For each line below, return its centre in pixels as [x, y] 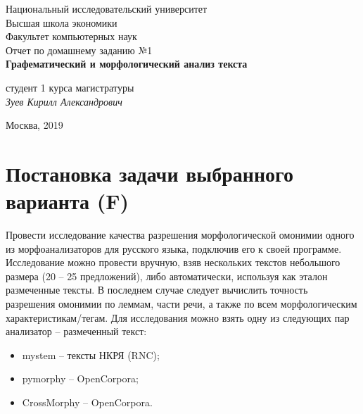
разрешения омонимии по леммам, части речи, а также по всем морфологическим [181, 304]
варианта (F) [68, 201]
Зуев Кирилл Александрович [64, 101]
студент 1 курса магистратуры [70, 87]
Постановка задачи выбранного [150, 173]
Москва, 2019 [34, 125]
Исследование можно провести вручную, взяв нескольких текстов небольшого [173, 262]
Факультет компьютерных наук [71, 36]
